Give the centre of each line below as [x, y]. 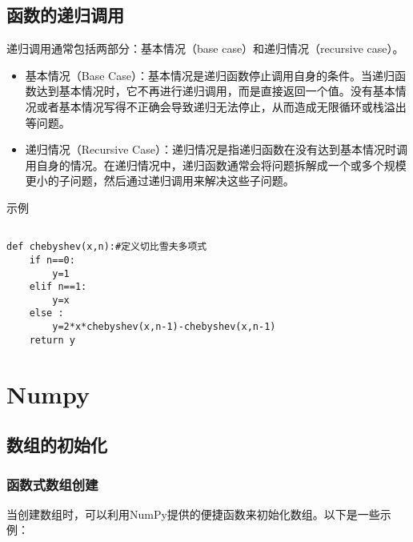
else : [46, 313]
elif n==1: [58, 287]
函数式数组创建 [52, 484]
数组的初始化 [57, 445]
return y [52, 340]
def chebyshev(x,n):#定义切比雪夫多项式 [107, 247]
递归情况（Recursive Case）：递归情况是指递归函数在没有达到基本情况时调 [216, 149]
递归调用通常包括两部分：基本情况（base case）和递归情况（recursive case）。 [205, 48]
